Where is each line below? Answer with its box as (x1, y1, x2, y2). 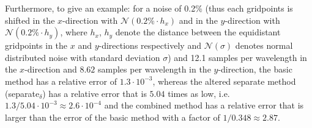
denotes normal (235, 39, 293, 52)
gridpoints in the (5, 39, 68, 52)
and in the (179, 13, 218, 26)
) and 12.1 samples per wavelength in (168, 51, 307, 63)
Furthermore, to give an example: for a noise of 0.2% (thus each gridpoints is (5, 2, 293, 14)
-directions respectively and (98, 39, 201, 52)
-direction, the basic (218, 63, 292, 76)
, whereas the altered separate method (152, 74, 296, 87)
